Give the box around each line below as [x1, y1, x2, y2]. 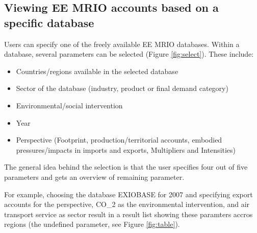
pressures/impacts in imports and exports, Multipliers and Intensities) [16, 144, 236, 155]
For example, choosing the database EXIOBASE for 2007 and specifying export [4, 189, 253, 199]
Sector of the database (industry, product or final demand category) [16, 83, 228, 94]
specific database [4, 14, 94, 30]
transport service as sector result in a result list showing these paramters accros [4, 208, 253, 219]
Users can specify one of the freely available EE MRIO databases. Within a [4, 38, 240, 49]
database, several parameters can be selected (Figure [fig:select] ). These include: [4, 49, 254, 59]
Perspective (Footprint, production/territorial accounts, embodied [16, 134, 222, 145]
